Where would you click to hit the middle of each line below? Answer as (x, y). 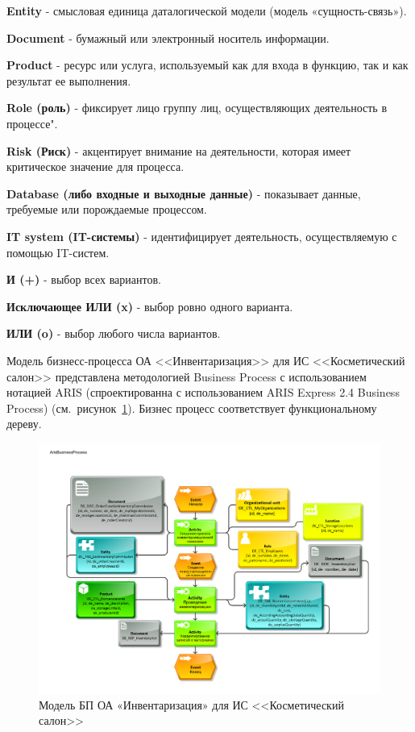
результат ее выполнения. (69, 80)
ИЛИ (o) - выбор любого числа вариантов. (114, 333)
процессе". (32, 123)
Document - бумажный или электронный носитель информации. (168, 37)
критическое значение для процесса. (95, 166)
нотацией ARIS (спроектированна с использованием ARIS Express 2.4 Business (203, 392)
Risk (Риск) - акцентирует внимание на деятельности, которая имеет (179, 150)
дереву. (24, 424)
